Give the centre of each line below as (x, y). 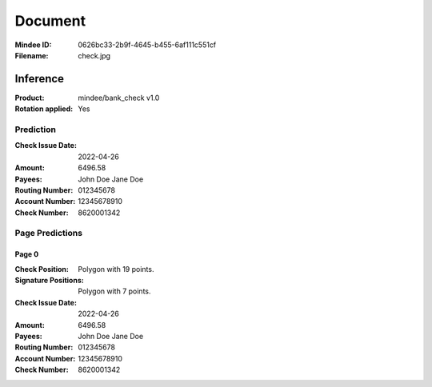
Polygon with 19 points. (116, 269)
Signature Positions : (49, 281)
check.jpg (94, 55)
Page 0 (27, 254)
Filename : (32, 55)
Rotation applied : (44, 109)
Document (50, 21)
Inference (39, 79)
